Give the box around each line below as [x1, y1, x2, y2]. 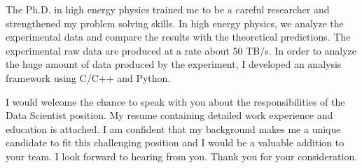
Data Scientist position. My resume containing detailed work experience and [6, 108, 333, 122]
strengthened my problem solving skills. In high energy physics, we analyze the [6, 15, 344, 30]
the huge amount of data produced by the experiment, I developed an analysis [6, 57, 342, 71]
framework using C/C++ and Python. [6, 70, 171, 85]
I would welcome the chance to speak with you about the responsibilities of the [6, 94, 345, 108]
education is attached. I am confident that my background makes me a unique [6, 121, 341, 136]
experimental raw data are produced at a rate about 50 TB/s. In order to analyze [6, 43, 357, 57]
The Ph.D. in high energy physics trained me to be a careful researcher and [6, 2, 330, 16]
